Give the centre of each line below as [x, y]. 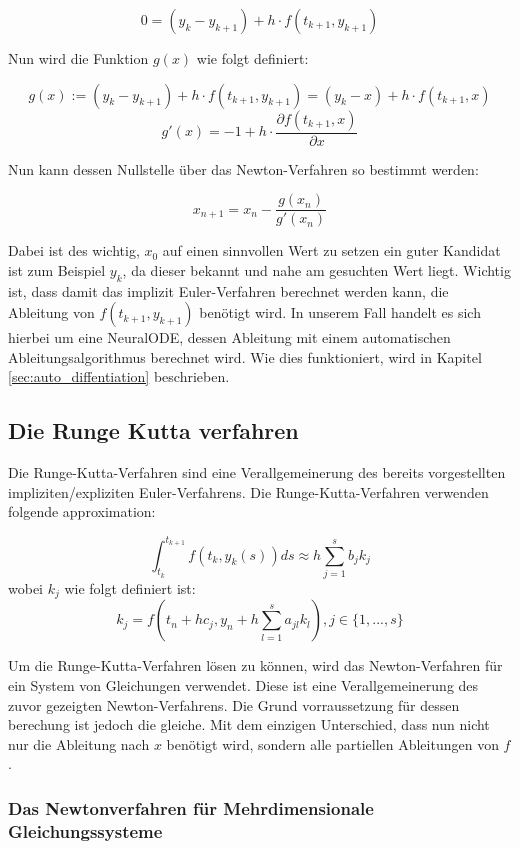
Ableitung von [51, 312]
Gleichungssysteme [85, 830]
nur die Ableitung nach [79, 743]
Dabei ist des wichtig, [74, 250]
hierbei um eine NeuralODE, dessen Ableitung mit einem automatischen [229, 337]
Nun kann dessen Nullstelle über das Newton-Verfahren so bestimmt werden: [243, 168]
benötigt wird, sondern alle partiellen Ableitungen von [332, 743]
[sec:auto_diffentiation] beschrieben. [119, 376]
